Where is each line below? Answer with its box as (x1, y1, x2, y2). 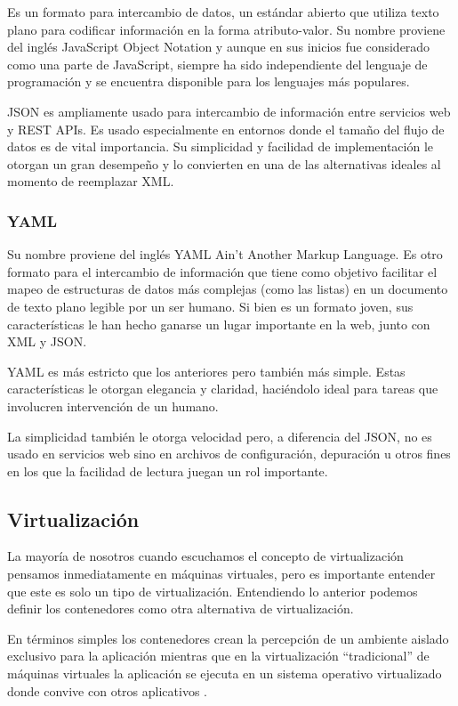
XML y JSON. (7, 332, 87, 351)
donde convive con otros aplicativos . (7, 681, 207, 700)
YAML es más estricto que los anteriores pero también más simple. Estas (7, 361, 406, 380)
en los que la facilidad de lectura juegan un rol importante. (7, 461, 328, 480)
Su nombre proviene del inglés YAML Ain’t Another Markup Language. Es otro (7, 245, 443, 264)
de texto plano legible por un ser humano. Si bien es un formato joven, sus (7, 296, 414, 315)
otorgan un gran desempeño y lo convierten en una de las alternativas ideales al (7, 154, 441, 173)
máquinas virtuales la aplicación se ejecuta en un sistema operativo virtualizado (7, 664, 442, 683)
